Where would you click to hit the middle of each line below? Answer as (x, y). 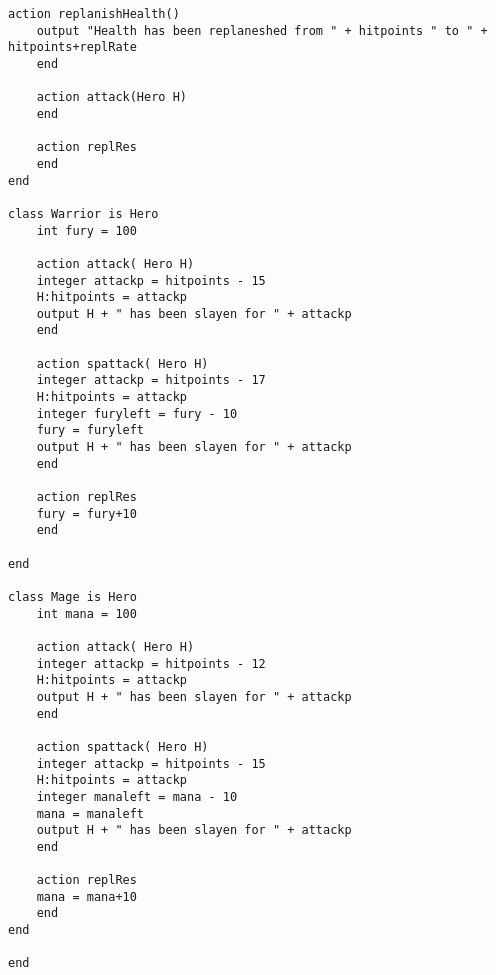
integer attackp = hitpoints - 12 (151, 663)
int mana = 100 (86, 613)
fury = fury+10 (86, 513)
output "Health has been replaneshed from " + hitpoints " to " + (262, 30)
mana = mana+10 (86, 896)
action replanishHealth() (94, 14)
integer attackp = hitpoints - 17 (151, 380)
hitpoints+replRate (72, 47)
